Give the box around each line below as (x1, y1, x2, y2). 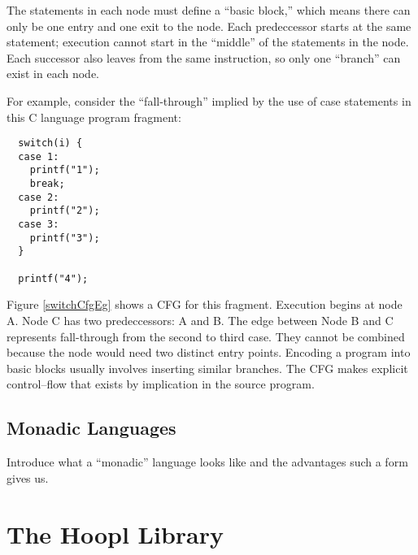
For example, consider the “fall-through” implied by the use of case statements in (7, 92, 411, 109)
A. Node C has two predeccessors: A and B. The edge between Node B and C (7, 311, 394, 328)
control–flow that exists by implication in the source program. (7, 375, 315, 392)
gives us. (7, 469, 49, 486)
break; (29, 178, 65, 190)
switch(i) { (18, 137, 83, 150)
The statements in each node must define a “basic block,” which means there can (7, 2, 411, 18)
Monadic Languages (7, 415, 176, 440)
